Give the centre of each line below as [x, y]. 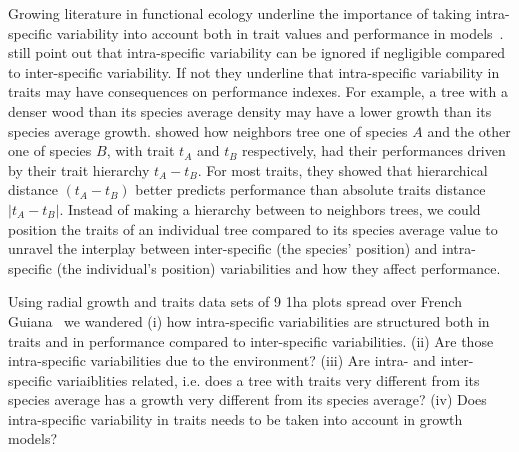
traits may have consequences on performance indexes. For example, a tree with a [258, 91]
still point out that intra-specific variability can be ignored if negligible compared [256, 52]
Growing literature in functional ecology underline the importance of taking [240, 13]
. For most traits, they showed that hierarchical [342, 169]
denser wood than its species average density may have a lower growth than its [250, 110]
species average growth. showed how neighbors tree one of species [208, 130]
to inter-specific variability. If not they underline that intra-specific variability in [254, 71]
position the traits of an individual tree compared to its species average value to [253, 228]
